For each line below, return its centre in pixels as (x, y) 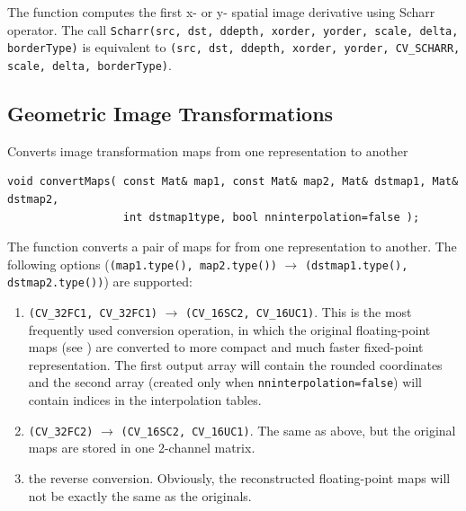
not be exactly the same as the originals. (140, 495)
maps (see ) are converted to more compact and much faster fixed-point (226, 347)
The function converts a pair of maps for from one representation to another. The (232, 247)
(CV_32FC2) (61, 432)
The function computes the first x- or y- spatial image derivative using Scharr (221, 12)
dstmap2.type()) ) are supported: (100, 282)
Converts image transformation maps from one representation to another (208, 150)
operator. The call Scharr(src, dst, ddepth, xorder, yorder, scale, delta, (233, 29)
